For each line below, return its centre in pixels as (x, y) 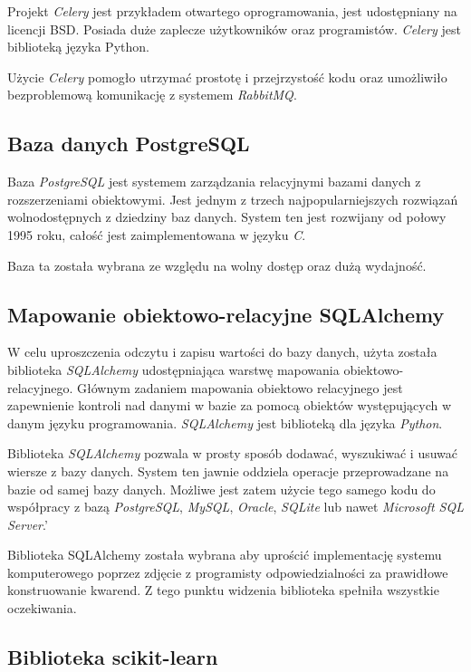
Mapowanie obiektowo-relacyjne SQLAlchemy (226, 314)
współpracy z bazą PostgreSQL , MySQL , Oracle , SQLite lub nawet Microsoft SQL (235, 507)
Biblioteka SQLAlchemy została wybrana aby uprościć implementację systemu (225, 555)
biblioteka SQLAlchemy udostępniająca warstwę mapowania (173, 369)
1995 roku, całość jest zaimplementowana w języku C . (157, 234)
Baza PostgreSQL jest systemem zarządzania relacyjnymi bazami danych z (214, 182)
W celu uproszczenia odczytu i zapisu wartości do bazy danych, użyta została (222, 352)
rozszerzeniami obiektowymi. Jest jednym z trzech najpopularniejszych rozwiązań (233, 199)
